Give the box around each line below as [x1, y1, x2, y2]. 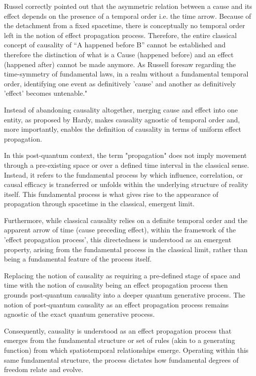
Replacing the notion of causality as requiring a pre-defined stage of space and [4, 270, 241, 280]
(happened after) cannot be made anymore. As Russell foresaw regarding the [4, 59, 236, 69]
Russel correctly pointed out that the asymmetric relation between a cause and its [4, 1, 253, 11]
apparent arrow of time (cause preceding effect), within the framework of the [4, 225, 236, 235]
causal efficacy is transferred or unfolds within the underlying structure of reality [4, 179, 249, 189]
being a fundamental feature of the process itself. [4, 254, 152, 264]
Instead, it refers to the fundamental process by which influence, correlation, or [4, 169, 243, 180]
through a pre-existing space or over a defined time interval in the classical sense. [4, 159, 249, 170]
